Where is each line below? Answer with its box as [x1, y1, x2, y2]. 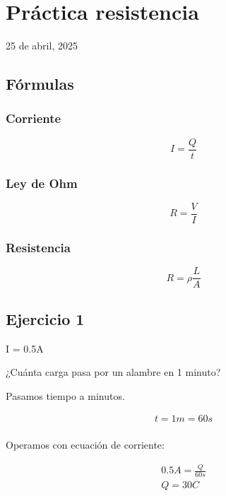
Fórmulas [6, 73, 74, 95]
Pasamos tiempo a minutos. [6, 388, 125, 403]
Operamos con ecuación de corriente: [6, 437, 165, 452]
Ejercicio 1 [6, 307, 85, 329]
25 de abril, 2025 [6, 38, 78, 53]
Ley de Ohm [6, 174, 78, 191]
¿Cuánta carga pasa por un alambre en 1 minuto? [6, 365, 221, 379]
